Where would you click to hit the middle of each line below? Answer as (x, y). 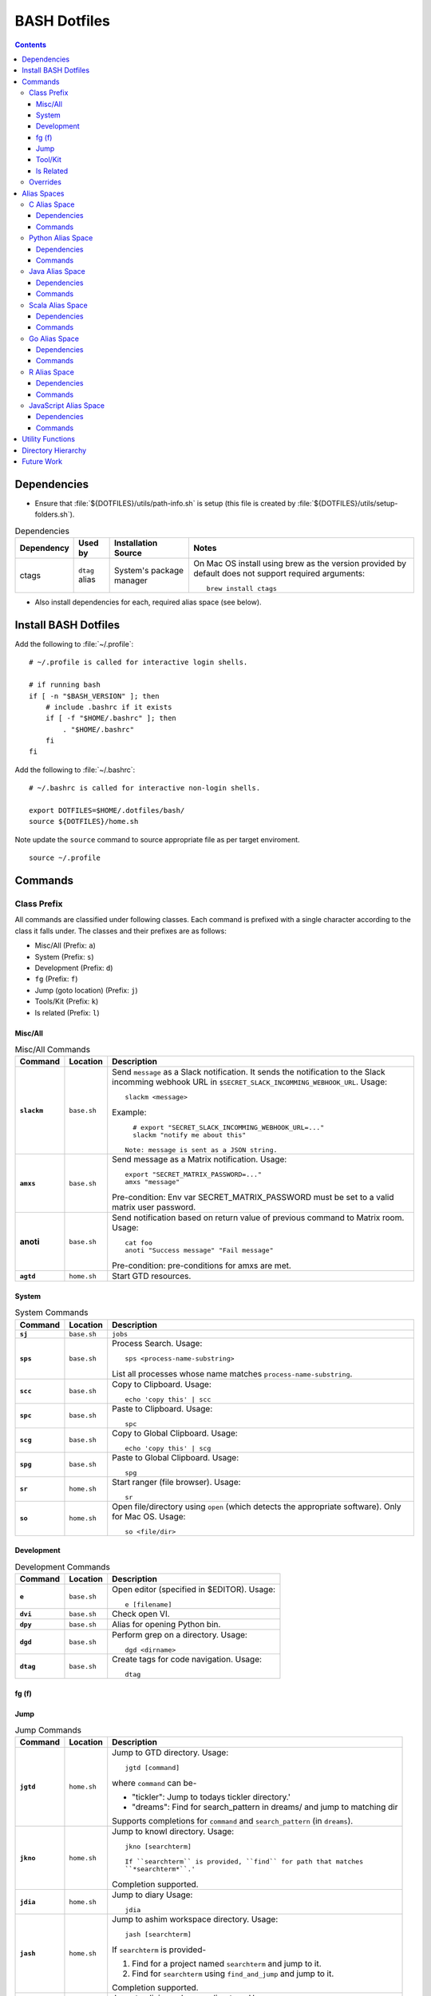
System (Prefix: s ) (65, 956)
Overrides (45, 182)
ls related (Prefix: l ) (67, 1012)
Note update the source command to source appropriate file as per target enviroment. (157, 839)
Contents (31, 45)
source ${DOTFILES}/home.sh (84, 822)
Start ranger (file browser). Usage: (176, 1482)
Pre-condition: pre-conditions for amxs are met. (202, 1265)
